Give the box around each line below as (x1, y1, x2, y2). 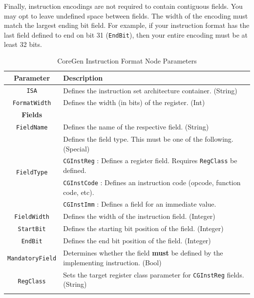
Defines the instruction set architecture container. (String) (63, 85, 237, 95)
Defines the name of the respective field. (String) (63, 122, 209, 132)
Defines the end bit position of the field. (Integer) (63, 235, 211, 246)
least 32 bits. (4, 39, 42, 49)
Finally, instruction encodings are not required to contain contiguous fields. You (4, 1, 243, 11)
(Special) (63, 143, 90, 153)
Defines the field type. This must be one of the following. (63, 134, 233, 144)
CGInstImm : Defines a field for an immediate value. (63, 199, 216, 209)
